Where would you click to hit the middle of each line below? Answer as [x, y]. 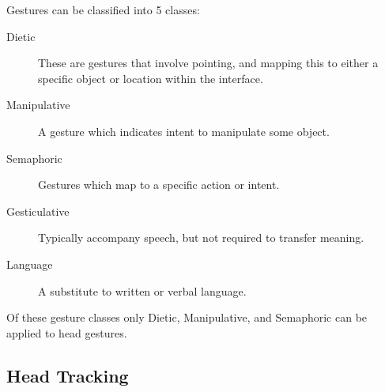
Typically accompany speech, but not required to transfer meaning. [201, 237]
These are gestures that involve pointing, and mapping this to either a [208, 63]
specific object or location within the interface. [151, 78]
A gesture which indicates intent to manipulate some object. [184, 131]
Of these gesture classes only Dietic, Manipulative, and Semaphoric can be [187, 317]
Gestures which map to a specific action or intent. [159, 185]
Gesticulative [38, 211]
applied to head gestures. [67, 332]
